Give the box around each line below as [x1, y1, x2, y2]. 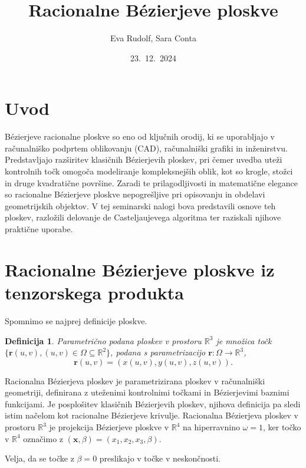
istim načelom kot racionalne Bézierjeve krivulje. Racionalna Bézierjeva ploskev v [5, 409, 298, 421]
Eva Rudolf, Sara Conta [110, 32, 196, 44]
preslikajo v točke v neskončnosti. [99, 452, 221, 464]
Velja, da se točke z [5, 452, 74, 464]
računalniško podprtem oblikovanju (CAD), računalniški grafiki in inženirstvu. [5, 141, 288, 154]
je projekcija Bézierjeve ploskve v [49, 421, 169, 433]
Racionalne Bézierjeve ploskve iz [5, 257, 275, 281]
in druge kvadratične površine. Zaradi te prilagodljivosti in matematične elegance [5, 176, 298, 189]
